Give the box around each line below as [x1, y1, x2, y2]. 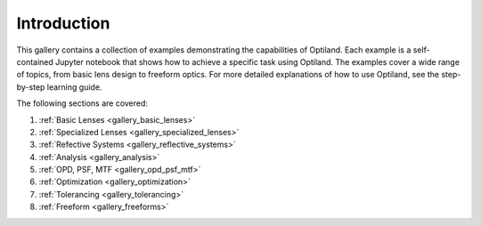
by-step [16, 81, 45, 93]
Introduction [16, 13, 110, 33]
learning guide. [46, 81, 102, 93]
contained [16, 56, 53, 67]
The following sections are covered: [16, 98, 149, 109]
